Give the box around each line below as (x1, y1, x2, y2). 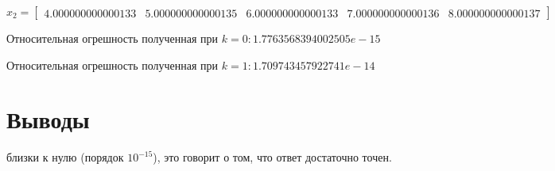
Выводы (6, 103, 90, 135)
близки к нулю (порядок (6, 149, 124, 165)
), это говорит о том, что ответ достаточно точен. (153, 149, 392, 165)
